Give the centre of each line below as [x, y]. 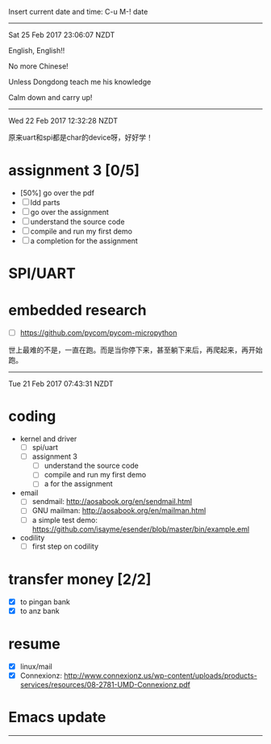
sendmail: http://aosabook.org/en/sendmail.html [112, 502]
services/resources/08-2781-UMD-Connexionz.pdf [105, 684]
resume [34, 643]
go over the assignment [69, 212]
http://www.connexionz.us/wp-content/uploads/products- [161, 675]
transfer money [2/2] [80, 579]
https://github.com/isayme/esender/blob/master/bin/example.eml [141, 529]
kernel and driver [48, 439]
